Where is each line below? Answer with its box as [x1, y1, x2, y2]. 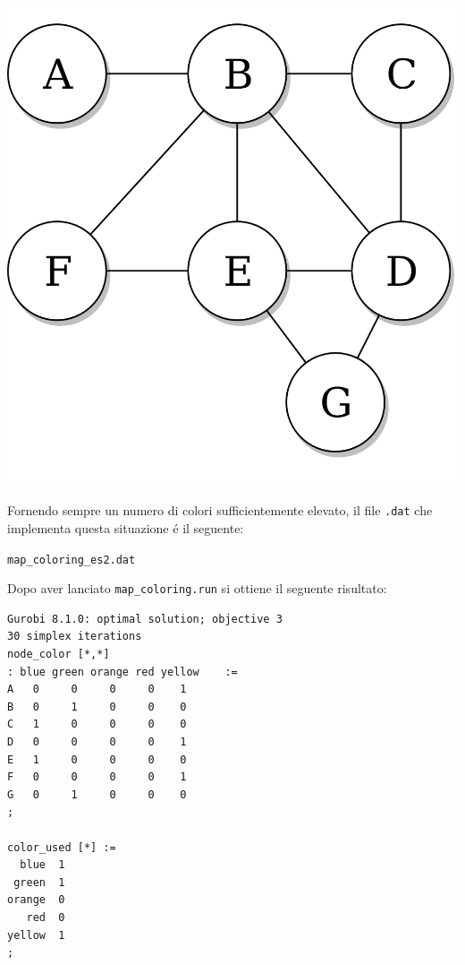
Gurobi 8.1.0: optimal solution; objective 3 [7, 612, 283, 625]
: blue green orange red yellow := [7, 665, 238, 678]
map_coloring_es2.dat [7, 553, 136, 566]
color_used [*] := [7, 840, 116, 854]
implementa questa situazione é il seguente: [7, 518, 244, 537]
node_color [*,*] [7, 648, 110, 661]
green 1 [13, 875, 65, 889]
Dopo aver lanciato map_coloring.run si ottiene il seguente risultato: [7, 579, 387, 598]
